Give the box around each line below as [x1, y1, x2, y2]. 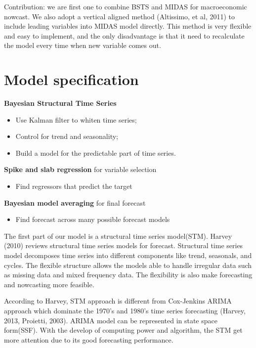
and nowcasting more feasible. [4, 279, 94, 289]
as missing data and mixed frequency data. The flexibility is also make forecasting [4, 269, 253, 280]
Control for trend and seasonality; [15, 131, 118, 141]
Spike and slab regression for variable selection [4, 164, 157, 174]
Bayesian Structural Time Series [4, 98, 117, 108]
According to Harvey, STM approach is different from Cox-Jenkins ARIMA [4, 296, 232, 306]
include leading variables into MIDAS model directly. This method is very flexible [4, 21, 252, 31]
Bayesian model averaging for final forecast [4, 197, 146, 208]
